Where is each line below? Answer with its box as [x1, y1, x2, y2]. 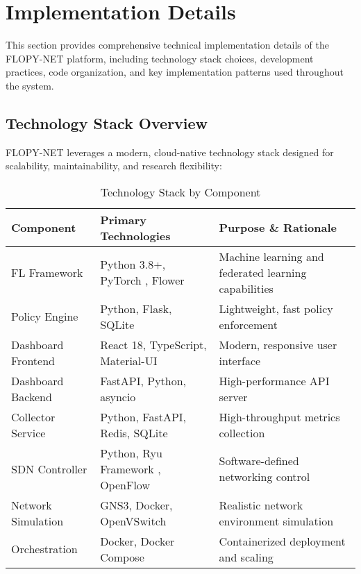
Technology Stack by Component [100, 183, 261, 200]
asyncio [100, 388, 136, 405]
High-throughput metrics [219, 408, 340, 425]
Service [11, 424, 46, 441]
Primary [100, 211, 146, 228]
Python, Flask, [100, 300, 172, 316]
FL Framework [11, 264, 83, 280]
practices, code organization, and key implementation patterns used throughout [6, 65, 344, 79]
